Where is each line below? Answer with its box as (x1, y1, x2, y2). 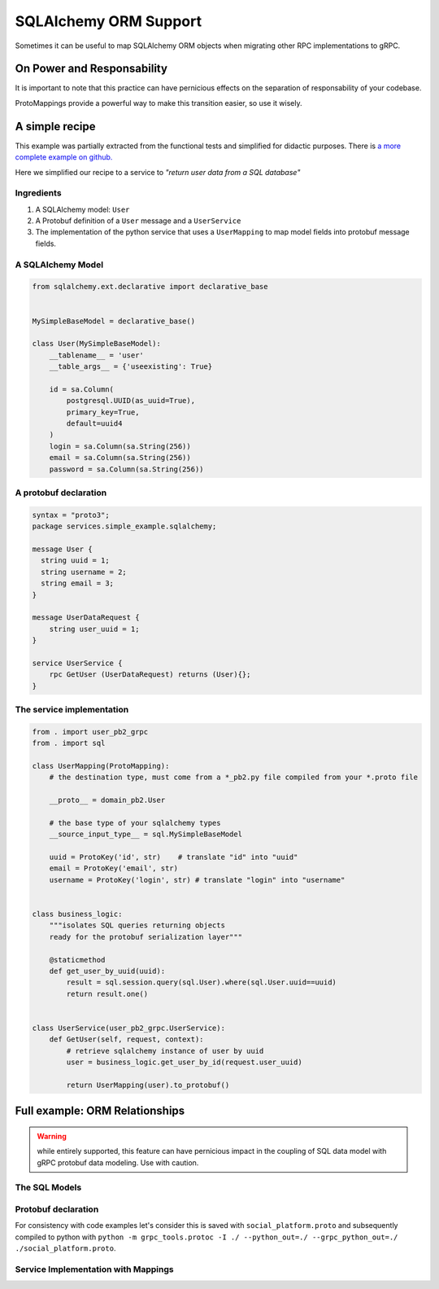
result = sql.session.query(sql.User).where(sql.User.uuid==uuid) (66, 978, 337, 987)
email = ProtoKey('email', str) (49, 864, 179, 873)
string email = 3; (41, 579, 114, 588)
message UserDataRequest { (32, 613, 140, 622)
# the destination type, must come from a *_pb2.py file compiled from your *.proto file (49, 773, 419, 782)
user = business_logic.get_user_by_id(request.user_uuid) (66, 1058, 302, 1067)
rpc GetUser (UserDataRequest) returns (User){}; (49, 670, 251, 679)
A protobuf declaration (15, 487, 107, 498)
